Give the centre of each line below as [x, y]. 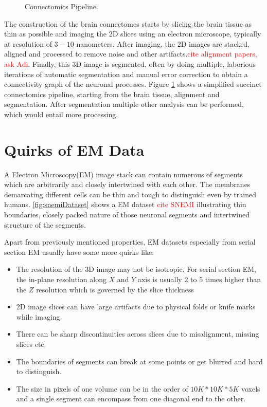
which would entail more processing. [61, 114]
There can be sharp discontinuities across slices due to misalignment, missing [138, 334]
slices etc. [31, 344]
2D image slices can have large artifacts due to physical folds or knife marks [136, 307]
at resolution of [28, 43]
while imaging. [39, 316]
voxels [251, 388]
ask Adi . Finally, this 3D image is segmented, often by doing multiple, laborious [130, 63]
